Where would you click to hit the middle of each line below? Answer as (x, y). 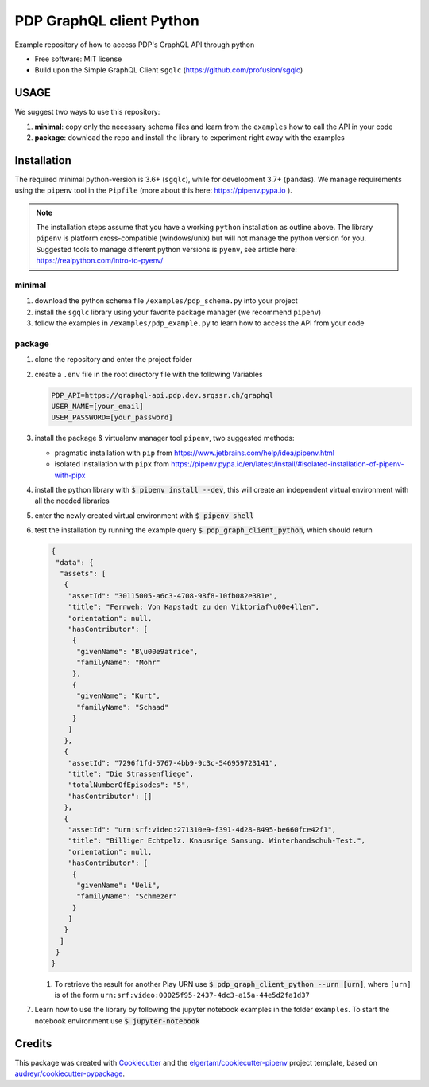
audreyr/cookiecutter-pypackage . (70, 1073)
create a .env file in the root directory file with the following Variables (149, 374)
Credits (33, 1044)
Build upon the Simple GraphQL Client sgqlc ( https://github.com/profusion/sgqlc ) (169, 70)
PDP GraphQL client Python (107, 21)
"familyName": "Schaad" (123, 707)
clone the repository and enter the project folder (113, 360)
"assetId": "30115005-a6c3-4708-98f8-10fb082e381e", (173, 596)
